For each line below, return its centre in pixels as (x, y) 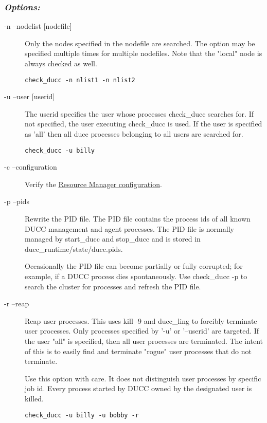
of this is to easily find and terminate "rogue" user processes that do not (138, 351)
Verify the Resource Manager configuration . (93, 184)
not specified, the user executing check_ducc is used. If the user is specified (144, 124)
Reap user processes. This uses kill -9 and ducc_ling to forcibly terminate (141, 320)
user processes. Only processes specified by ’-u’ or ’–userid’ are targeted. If (142, 331)
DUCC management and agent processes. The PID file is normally (129, 228)
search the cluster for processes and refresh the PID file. (113, 286)
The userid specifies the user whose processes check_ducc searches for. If (139, 113)
